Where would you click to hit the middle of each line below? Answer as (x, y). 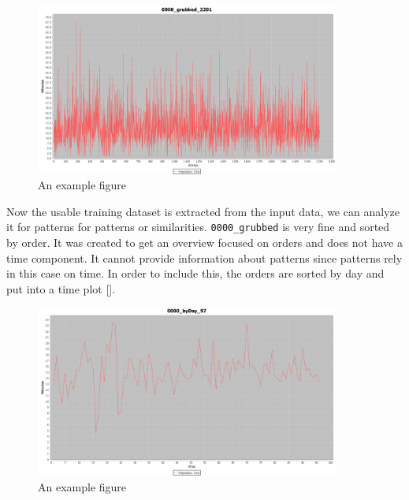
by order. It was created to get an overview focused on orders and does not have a (204, 243)
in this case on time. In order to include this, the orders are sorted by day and (195, 273)
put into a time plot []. (61, 288)
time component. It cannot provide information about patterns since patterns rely (204, 257)
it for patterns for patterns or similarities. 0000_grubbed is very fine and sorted (198, 227)
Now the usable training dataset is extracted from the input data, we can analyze (203, 211)
